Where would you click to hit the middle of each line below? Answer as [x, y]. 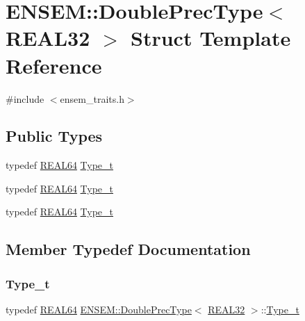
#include [25, 98]
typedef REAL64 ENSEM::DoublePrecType [99, 310]
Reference [54, 65]
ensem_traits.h [92, 98]
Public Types [54, 136]
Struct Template [211, 38]
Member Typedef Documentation [128, 249]
